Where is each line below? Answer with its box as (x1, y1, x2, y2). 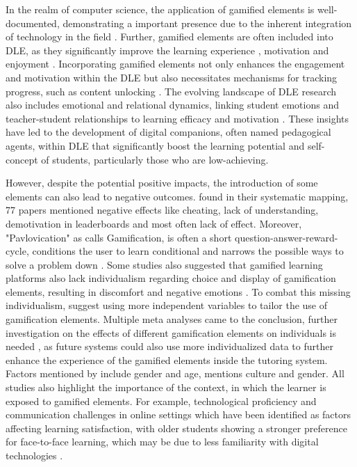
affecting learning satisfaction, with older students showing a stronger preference (6, 420, 347, 435)
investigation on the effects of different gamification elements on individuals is (6, 325, 337, 340)
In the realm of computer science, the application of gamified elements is (6, 2, 315, 16)
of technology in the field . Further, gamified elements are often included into (6, 29, 333, 44)
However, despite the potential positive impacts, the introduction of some (6, 175, 318, 190)
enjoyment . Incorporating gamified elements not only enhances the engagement (6, 56, 345, 71)
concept (6, 152, 38, 166)
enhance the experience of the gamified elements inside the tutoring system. (6, 352, 328, 367)
